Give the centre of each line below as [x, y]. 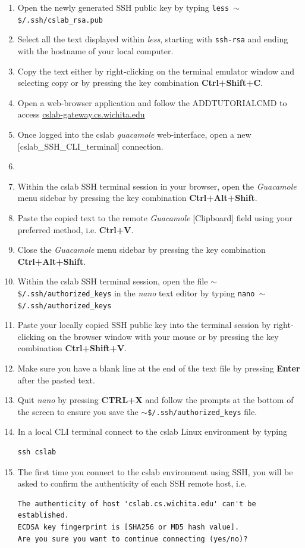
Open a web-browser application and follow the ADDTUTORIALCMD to [152, 102]
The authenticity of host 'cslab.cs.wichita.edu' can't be [137, 504]
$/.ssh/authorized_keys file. [202, 411]
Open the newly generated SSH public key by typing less [123, 7]
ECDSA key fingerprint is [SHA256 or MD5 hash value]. [128, 527]
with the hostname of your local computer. [95, 50]
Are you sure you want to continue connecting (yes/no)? [133, 539]
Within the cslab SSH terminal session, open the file [113, 281]
